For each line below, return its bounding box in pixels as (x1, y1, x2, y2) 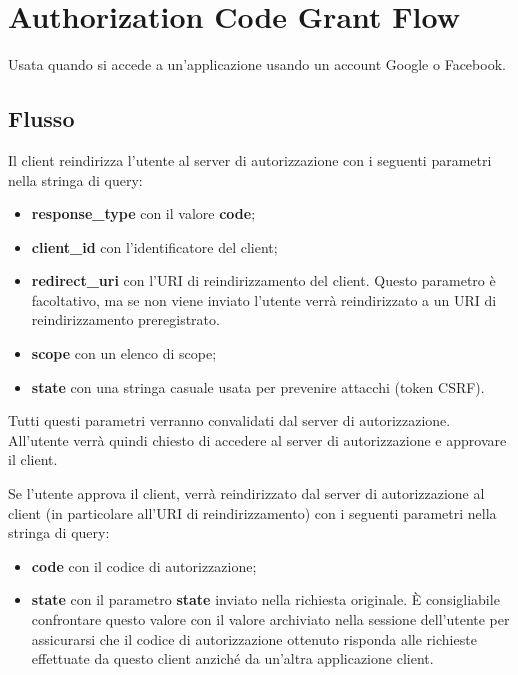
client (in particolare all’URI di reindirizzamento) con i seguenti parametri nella (8, 502, 497, 523)
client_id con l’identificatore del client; (31, 236, 278, 257)
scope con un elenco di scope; (31, 343, 217, 364)
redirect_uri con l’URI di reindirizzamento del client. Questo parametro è (31, 270, 496, 291)
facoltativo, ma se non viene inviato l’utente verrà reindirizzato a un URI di (31, 289, 497, 310)
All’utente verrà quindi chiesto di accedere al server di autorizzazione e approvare (8, 429, 507, 450)
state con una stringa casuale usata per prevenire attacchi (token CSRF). (31, 376, 485, 397)
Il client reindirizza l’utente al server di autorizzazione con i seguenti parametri (8, 149, 492, 170)
